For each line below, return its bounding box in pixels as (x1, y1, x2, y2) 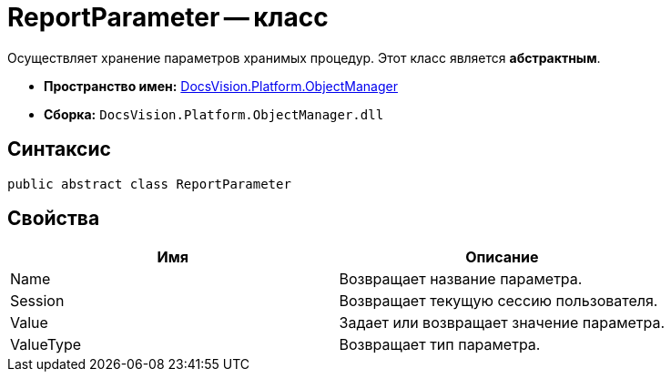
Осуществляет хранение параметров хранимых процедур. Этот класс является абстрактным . (7, 49, 601, 66)
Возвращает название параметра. (339, 270, 583, 289)
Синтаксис (7, 138, 111, 161)
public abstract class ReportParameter (7, 176, 291, 191)
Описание (465, 248, 539, 267)
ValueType (10, 335, 82, 354)
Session (10, 292, 65, 311)
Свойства (7, 207, 100, 230)
